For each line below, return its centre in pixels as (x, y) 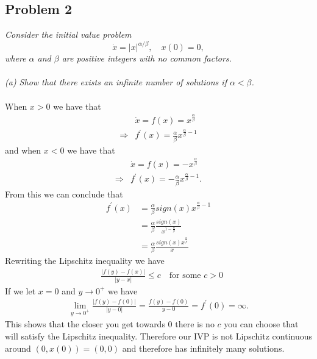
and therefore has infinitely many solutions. (203, 348)
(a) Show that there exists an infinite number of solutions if (116, 82)
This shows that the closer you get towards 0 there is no (110, 324)
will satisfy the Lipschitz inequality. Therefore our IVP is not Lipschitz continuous (159, 336)
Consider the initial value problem (68, 34)
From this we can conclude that (64, 194)
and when (23, 150)
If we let (20, 290)
